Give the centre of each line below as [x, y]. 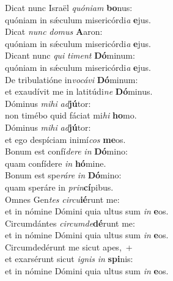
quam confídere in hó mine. [56, 163]
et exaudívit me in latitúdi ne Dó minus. [79, 91]
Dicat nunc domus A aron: [54, 31]
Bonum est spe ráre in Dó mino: [63, 175]
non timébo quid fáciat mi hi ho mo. [71, 115]
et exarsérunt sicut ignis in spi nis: [69, 259]
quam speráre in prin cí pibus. [59, 187]
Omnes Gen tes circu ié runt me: [62, 199]
